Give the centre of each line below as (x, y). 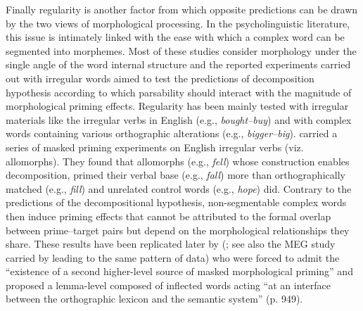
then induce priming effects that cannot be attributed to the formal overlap (168, 216)
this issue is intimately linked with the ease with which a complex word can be (175, 37)
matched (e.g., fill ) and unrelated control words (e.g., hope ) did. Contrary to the (179, 188)
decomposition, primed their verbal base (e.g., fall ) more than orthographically (176, 175)
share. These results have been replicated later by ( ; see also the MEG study (171, 244)
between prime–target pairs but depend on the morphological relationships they (178, 230)
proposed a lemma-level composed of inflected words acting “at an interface (168, 285)
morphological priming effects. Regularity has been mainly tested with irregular (177, 106)
